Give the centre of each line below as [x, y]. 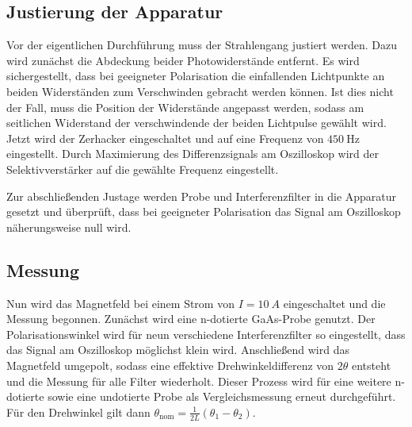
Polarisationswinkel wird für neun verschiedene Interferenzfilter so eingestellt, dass [206, 334]
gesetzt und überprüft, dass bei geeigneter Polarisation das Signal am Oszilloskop [204, 212]
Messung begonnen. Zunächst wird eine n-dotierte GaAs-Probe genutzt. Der [191, 319]
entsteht [372, 365]
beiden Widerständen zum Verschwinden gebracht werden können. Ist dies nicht [200, 91]
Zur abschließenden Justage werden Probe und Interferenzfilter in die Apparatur [202, 196]
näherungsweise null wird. [69, 227]
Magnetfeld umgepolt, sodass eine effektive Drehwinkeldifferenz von [170, 365]
